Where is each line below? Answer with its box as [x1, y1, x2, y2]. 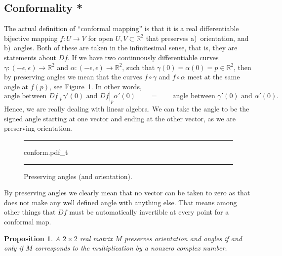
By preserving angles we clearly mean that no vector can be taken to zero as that [4, 187, 250, 198]
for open [88, 33, 114, 43]
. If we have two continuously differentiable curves [68, 52, 219, 62]
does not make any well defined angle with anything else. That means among [4, 197, 237, 207]
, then [234, 62, 251, 72]
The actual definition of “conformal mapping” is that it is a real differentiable [4, 23, 239, 34]
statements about [4, 52, 56, 62]
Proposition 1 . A [4, 233, 61, 243]
